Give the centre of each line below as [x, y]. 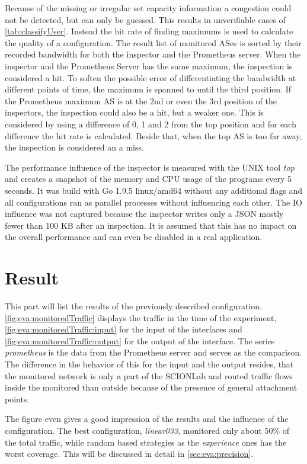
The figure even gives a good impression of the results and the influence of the [147, 419]
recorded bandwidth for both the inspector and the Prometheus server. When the [153, 54]
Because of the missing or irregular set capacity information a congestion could [148, 8]
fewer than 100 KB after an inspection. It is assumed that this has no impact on [151, 225]
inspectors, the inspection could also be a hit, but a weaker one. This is [134, 112]
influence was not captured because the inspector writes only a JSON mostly [144, 214]
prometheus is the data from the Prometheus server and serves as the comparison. [153, 352]
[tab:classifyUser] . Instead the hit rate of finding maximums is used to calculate [149, 31]
